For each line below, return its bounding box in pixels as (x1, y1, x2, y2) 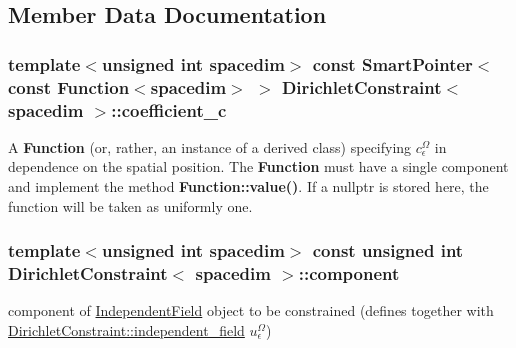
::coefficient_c (111, 97, 227, 122)
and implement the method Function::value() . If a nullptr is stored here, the (8, 176, 489, 197)
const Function (8, 74, 130, 99)
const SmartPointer (312, 51, 473, 76)
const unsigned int (312, 238, 464, 263)
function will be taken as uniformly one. (8, 195, 253, 216)
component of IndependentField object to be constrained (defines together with (8, 300, 494, 321)
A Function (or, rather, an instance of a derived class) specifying (8, 136, 412, 157)
